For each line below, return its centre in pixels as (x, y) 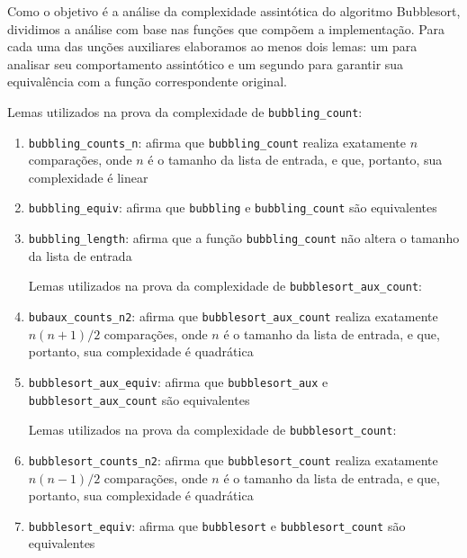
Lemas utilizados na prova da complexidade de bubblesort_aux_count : (225, 286)
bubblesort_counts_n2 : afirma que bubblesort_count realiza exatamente (233, 459)
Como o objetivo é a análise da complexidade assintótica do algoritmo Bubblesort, (234, 11)
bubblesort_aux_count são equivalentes (139, 399)
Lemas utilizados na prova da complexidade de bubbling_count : (185, 111)
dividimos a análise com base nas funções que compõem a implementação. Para (226, 28)
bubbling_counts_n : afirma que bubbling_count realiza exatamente (217, 142)
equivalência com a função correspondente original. (147, 81)
